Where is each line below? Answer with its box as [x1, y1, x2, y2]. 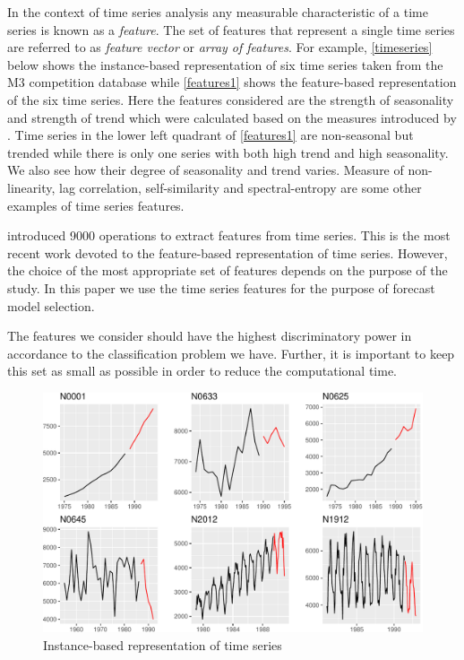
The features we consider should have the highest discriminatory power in [7, 326, 412, 345]
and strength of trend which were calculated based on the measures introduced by [7, 108, 457, 126]
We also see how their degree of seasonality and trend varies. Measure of [7, 161, 404, 179]
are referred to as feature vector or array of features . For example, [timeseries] [7, 38, 433, 56]
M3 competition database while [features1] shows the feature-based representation [7, 73, 457, 91]
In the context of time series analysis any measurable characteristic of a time [7, 3, 428, 21]
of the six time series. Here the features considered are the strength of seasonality [7, 90, 454, 109]
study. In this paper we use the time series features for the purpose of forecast [7, 278, 435, 297]
